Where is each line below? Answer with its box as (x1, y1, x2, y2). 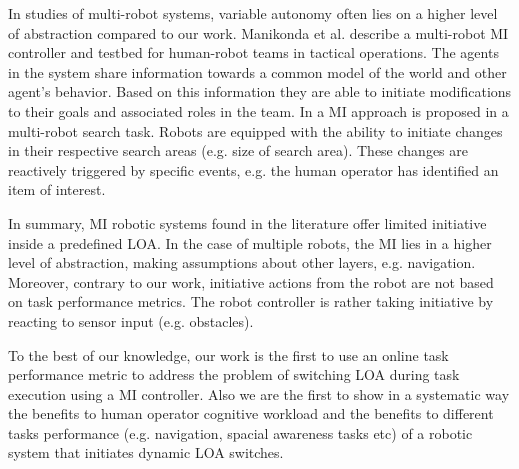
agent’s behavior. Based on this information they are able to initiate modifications (8, 81, 512, 102)
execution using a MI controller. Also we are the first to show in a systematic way (8, 383, 510, 404)
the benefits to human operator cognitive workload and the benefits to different (8, 403, 494, 424)
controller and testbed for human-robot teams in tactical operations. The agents (8, 42, 499, 63)
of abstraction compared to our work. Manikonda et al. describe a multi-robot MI (8, 22, 509, 43)
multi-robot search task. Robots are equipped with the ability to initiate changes (8, 120, 503, 141)
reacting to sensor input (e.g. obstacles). (8, 310, 254, 331)
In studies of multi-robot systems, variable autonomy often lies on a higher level (8, 3, 498, 23)
